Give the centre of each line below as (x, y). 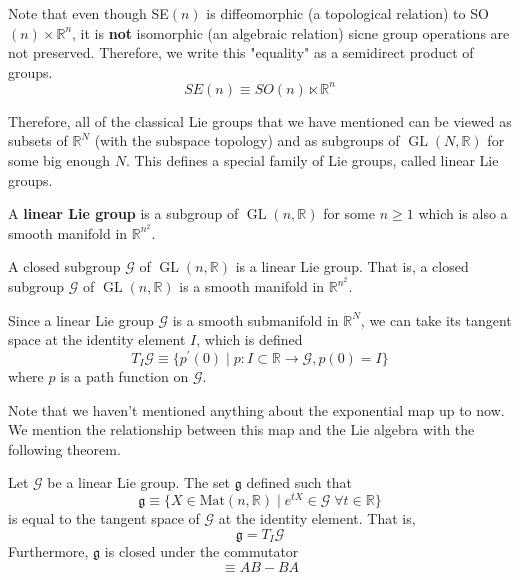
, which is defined (249, 339)
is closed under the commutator (201, 551)
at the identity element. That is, (317, 518)
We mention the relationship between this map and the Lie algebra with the (241, 429)
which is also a (463, 213)
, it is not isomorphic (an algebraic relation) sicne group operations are (291, 32)
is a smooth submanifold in (255, 319)
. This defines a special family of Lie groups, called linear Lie (312, 160)
